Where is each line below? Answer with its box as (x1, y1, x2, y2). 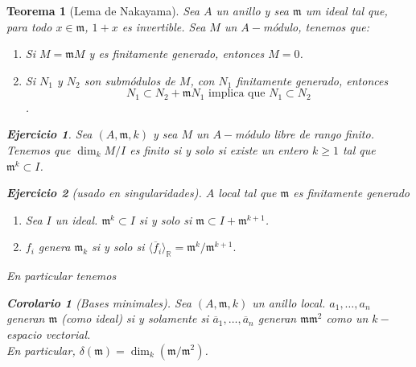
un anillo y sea (216, 2, 290, 19)
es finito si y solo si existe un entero (130, 142, 308, 159)
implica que (208, 88, 266, 100)
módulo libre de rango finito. (235, 126, 374, 142)
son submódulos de (84, 72, 175, 89)
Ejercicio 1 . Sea (6, 126, 93, 142)
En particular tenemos (6, 267, 117, 284)
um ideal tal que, (305, 2, 388, 19)
